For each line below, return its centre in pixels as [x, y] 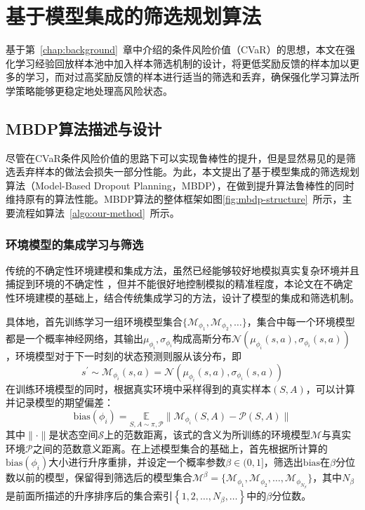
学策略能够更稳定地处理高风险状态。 [89, 90]
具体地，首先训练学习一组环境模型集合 [94, 321]
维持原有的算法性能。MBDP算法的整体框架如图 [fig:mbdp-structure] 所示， [174, 199]
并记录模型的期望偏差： [60, 402]
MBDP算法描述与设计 [84, 128]
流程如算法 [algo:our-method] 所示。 [97, 213]
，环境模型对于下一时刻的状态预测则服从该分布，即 [124, 356]
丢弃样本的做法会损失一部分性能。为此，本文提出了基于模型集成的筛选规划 [187, 172]
